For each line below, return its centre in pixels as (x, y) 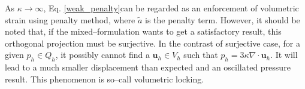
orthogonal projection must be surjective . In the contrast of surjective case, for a (152, 43)
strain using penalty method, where (70, 19)
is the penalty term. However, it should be (222, 19)
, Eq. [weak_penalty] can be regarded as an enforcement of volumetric (171, 8)
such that (201, 55)
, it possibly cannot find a (102, 55)
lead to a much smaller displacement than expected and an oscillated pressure (148, 67)
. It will (284, 55)
